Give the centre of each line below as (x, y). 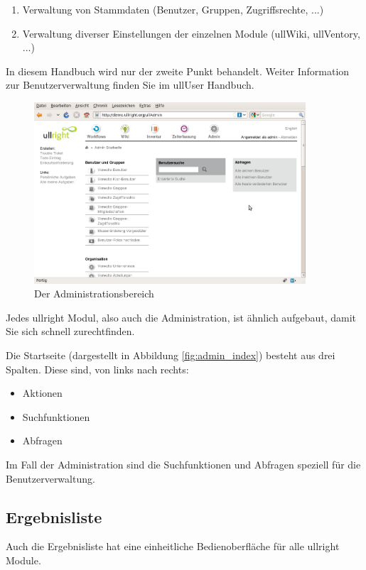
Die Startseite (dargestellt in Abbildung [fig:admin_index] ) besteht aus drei (171, 355)
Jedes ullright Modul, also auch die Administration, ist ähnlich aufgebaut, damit (181, 317)
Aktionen (42, 393)
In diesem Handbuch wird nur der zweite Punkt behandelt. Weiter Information (178, 71)
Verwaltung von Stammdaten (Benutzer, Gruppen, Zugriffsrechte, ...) (173, 9)
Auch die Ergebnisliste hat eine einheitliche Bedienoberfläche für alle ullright (173, 546)
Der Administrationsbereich (94, 294)
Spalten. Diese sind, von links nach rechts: (97, 369)
